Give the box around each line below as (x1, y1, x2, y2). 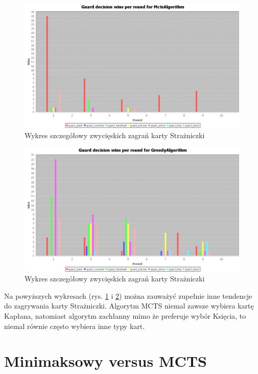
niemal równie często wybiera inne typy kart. (4, 320, 145, 331)
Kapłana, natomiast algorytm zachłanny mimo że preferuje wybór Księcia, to (4, 311, 246, 321)
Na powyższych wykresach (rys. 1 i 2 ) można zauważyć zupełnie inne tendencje (4, 290, 252, 301)
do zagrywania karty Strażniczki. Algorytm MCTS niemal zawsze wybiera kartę (4, 300, 254, 311)
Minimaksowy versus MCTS (4, 350, 207, 371)
